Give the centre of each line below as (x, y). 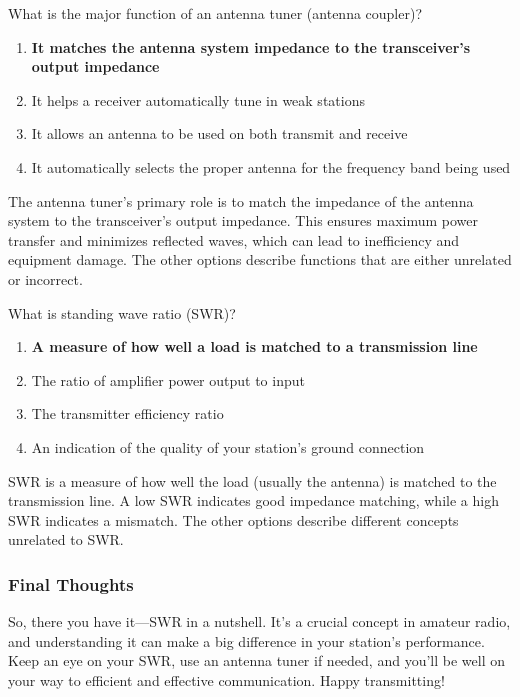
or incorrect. (45, 278)
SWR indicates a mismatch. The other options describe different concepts (233, 519)
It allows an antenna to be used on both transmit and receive (219, 133)
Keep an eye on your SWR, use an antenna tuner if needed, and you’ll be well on (256, 660)
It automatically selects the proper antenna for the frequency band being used (271, 166)
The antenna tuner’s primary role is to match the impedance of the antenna (241, 200)
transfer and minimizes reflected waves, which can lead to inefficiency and (234, 239)
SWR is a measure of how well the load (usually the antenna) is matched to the (252, 480)
